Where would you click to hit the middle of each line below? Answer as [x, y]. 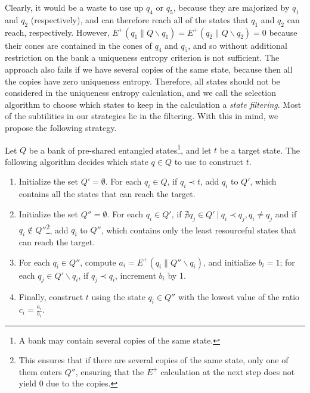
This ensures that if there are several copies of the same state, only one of [154, 360]
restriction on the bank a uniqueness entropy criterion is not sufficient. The [142, 57]
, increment [136, 275]
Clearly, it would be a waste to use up [74, 7]
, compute [98, 262]
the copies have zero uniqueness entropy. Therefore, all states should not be [142, 81]
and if [286, 213]
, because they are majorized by [231, 7]
